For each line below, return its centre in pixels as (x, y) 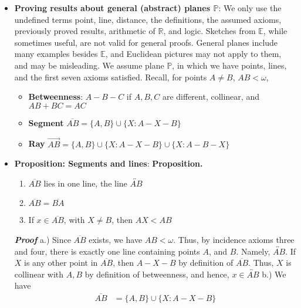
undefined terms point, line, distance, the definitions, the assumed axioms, (148, 19)
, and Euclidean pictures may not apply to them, (193, 54)
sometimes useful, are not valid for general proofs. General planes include (146, 42)
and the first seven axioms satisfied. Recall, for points (111, 77)
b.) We (274, 274)
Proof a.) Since (43, 239)
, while (275, 31)
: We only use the (250, 8)
